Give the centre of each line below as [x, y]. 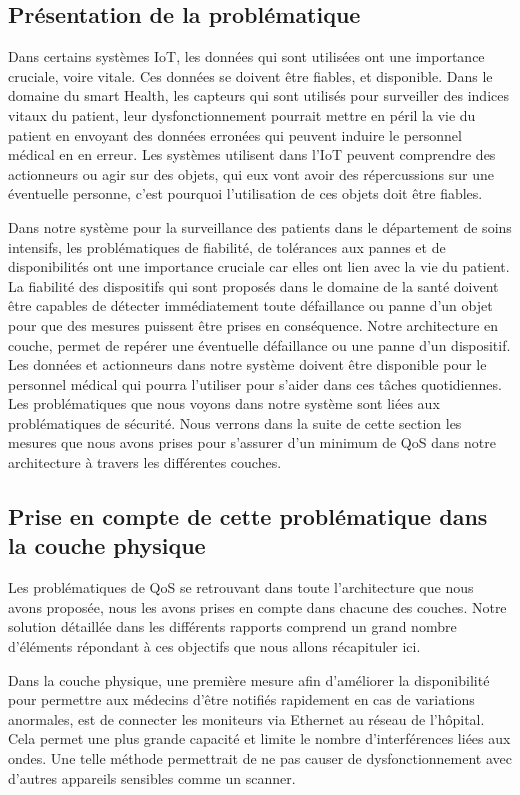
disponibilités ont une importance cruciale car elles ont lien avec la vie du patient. [259, 266]
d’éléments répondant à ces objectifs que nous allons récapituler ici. [214, 646]
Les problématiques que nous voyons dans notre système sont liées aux [224, 403]
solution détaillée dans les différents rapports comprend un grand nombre [232, 626]
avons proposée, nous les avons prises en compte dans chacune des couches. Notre [257, 606]
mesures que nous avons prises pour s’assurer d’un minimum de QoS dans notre [252, 442]
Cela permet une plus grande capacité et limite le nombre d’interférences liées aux [259, 738]
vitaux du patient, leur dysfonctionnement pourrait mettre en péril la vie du [242, 114]
